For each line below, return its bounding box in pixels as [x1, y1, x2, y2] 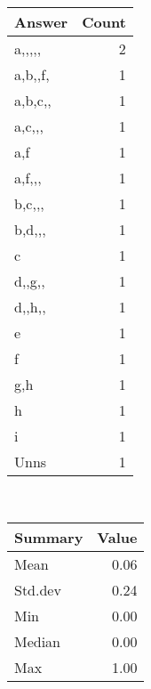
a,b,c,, [14, 90, 52, 110]
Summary [14, 526, 83, 547]
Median [14, 630, 61, 652]
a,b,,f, [14, 64, 50, 85]
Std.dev [14, 579, 61, 600]
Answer [14, 12, 68, 32]
